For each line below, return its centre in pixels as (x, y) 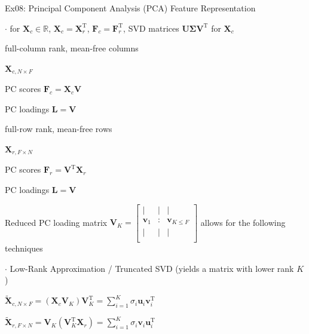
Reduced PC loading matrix (56, 222)
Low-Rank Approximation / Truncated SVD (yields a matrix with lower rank (152, 268)
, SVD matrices (151, 28)
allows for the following (243, 222)
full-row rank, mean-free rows (59, 129)
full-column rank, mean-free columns (72, 48)
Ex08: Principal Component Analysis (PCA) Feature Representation (130, 8)
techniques (24, 248)
